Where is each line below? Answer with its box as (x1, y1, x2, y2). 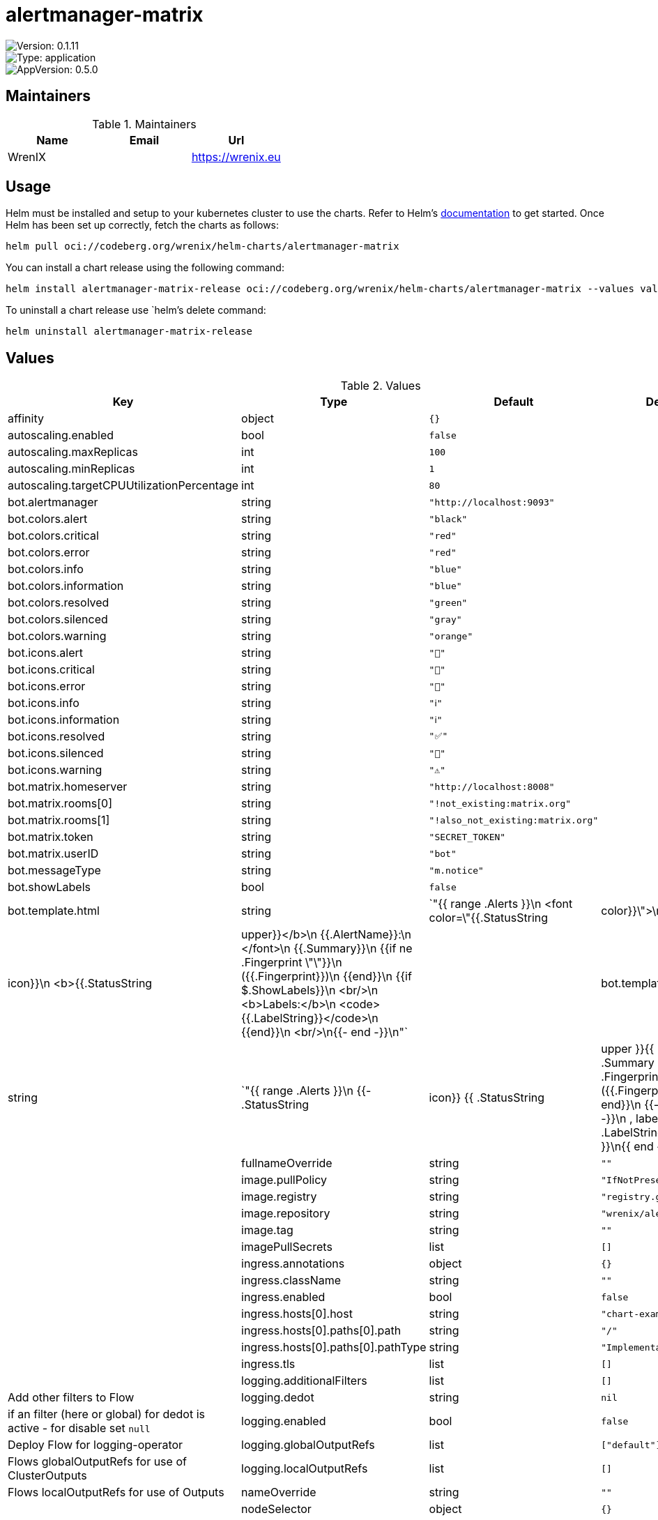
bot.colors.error (8, 545, 90, 560)
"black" (429, 513, 468, 524)
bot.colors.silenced (8, 612, 108, 627)
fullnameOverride (241, 1156, 332, 1171)
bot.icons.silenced (8, 746, 104, 761)
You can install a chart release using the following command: (6, 261, 284, 274)
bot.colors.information (8, 579, 124, 593)
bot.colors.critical (8, 529, 99, 543)
